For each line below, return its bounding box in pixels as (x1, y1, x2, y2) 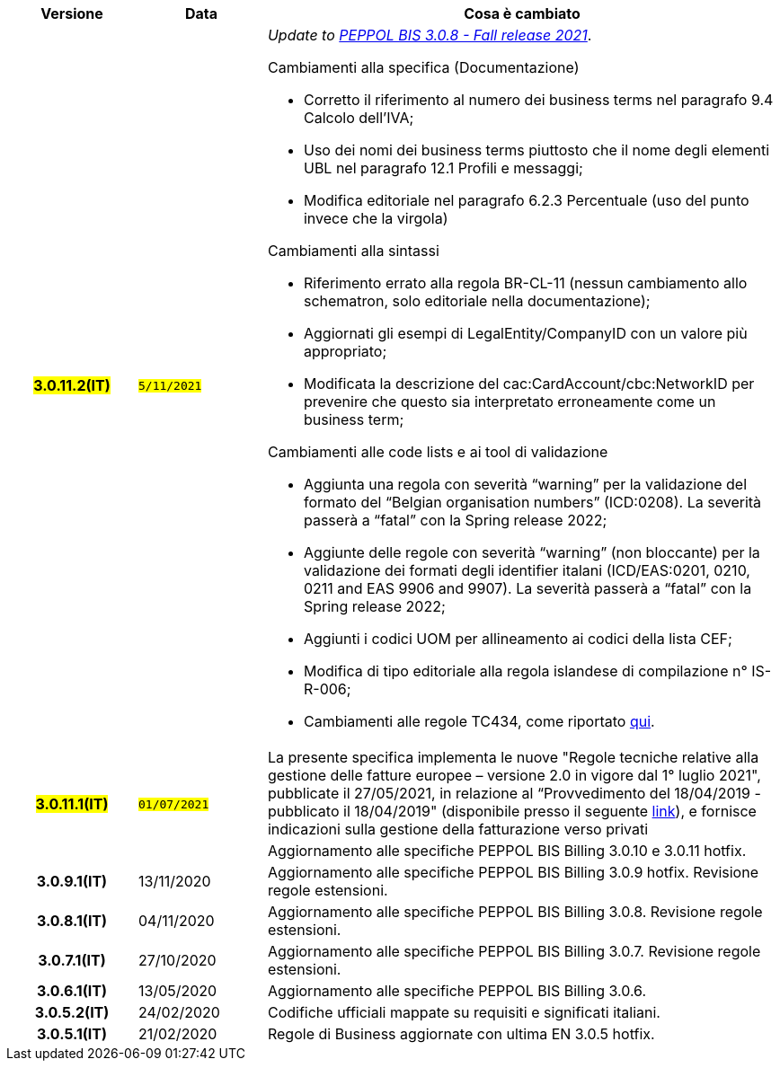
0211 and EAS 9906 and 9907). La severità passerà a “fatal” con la (303, 579, 752, 597)
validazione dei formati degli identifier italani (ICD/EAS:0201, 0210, (303, 561, 750, 579)
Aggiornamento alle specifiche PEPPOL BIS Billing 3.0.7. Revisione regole (267, 942, 761, 960)
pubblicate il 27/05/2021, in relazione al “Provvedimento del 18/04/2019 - (267, 784, 761, 802)
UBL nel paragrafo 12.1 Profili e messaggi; (303, 159, 583, 177)
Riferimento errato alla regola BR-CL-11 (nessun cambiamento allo (303, 274, 748, 292)
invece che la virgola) (303, 209, 448, 227)
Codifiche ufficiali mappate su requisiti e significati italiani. (267, 1003, 660, 1021)
